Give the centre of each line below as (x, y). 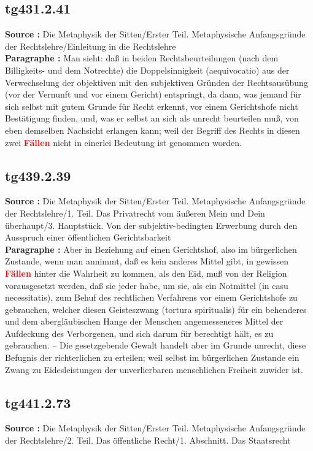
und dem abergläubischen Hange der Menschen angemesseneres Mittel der (144, 321)
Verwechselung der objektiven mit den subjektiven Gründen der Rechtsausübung (156, 82)
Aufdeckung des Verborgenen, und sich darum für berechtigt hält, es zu (139, 333)
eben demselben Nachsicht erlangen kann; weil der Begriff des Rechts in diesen (153, 130)
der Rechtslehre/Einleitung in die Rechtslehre (91, 46)
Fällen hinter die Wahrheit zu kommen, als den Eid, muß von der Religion (146, 273)
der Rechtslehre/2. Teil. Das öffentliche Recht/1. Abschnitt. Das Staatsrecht (148, 440)
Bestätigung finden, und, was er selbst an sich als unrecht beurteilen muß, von (152, 118)
